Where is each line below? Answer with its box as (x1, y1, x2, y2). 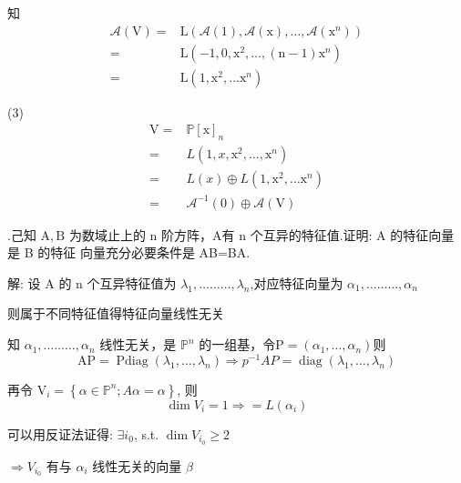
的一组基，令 (199, 335, 276, 354)
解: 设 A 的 (7, 273, 72, 292)
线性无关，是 (99, 335, 177, 354)
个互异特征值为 (87, 273, 177, 292)
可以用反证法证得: (7, 424, 113, 443)
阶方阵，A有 (161, 225, 235, 244)
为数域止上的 (68, 225, 146, 244)
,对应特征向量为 (250, 273, 343, 292)
